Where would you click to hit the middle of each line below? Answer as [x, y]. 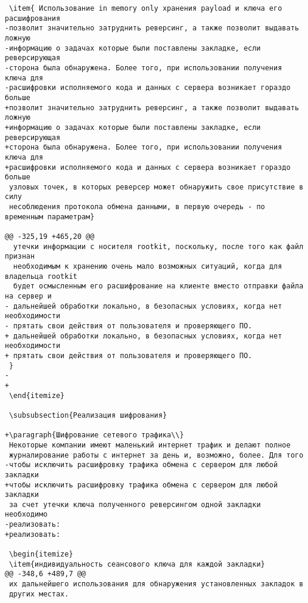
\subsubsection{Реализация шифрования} [88, 415]
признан [20, 257]
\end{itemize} [37, 395]
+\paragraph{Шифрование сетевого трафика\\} [94, 435]
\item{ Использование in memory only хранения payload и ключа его [146, 8]
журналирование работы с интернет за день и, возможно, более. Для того [156, 455]
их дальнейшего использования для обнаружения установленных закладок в [156, 584]
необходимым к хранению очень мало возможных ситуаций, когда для [148, 267]
